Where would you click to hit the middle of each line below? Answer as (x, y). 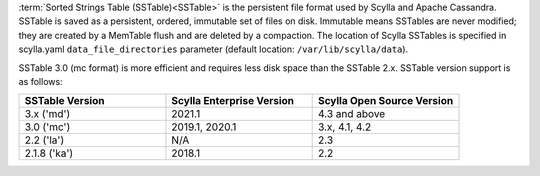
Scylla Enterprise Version (233, 101)
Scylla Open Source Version (385, 101)
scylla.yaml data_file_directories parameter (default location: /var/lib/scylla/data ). (213, 49)
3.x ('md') (47, 114)
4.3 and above (351, 114)
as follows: (41, 81)
